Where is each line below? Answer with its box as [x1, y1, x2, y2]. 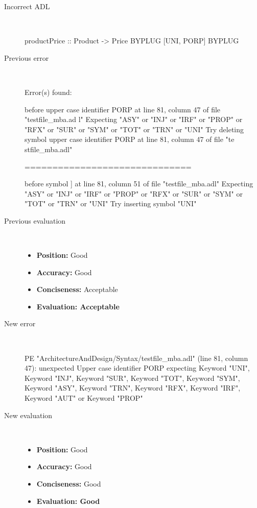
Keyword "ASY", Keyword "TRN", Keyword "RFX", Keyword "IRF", [25, 382, 241, 393]
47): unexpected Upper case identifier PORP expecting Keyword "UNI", [25, 362, 250, 373]
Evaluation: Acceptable [36, 301, 120, 311]
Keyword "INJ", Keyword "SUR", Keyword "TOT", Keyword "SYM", [25, 372, 240, 383]
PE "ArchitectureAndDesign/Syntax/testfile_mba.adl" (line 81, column [25, 352, 248, 363]
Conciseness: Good [36, 478, 101, 489]
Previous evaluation [4, 215, 66, 226]
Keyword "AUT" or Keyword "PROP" [25, 393, 143, 403]
